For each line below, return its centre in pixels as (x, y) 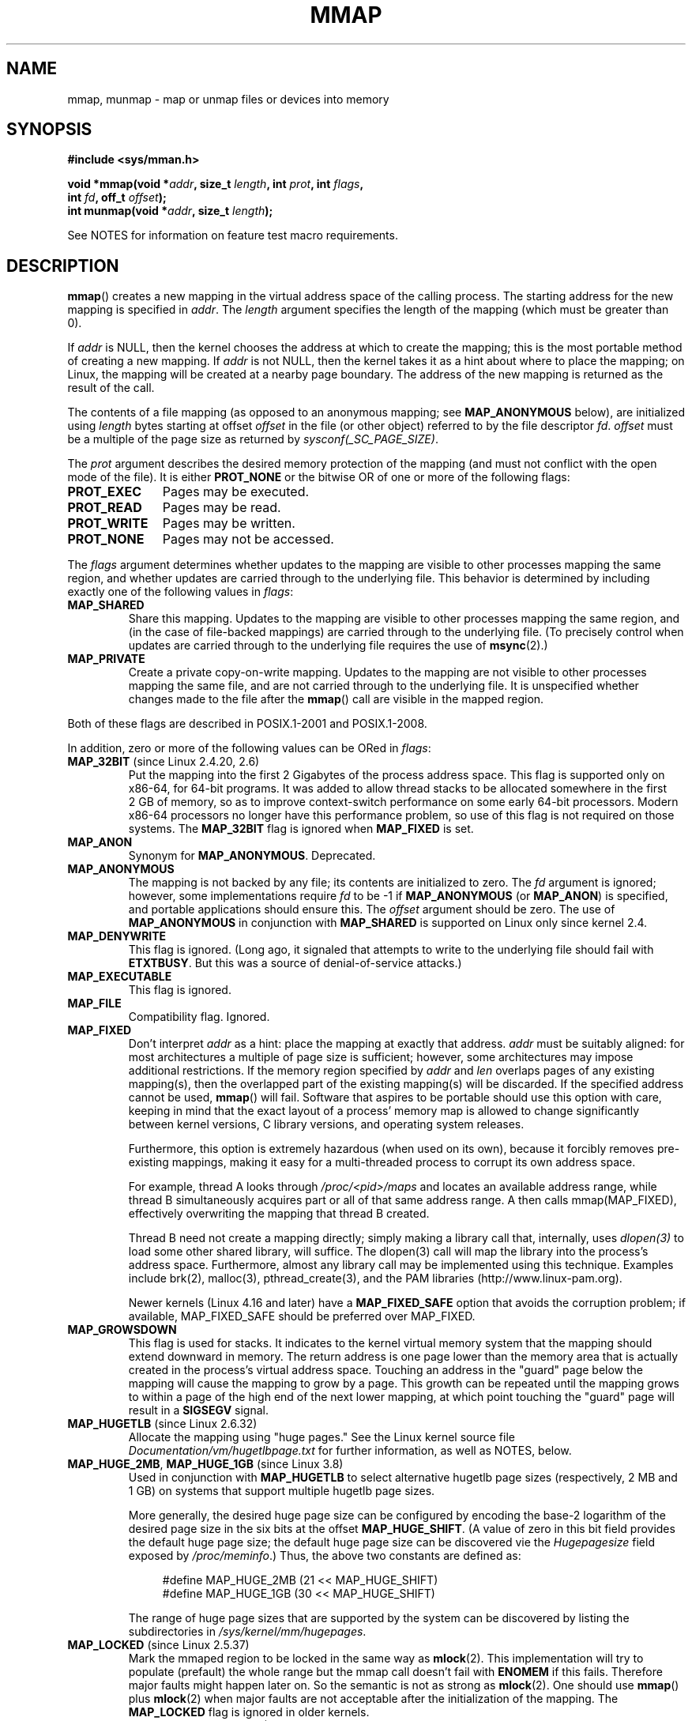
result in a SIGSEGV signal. (198, 1410)
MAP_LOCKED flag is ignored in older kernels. (249, 1712)
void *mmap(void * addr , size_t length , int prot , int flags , (216, 184)
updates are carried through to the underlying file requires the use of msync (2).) (338, 646)
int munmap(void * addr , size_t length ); (170, 211)
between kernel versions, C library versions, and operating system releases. (326, 1124)
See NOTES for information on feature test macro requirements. (233, 235)
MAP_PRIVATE (106, 659)
